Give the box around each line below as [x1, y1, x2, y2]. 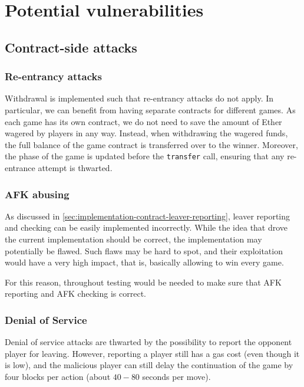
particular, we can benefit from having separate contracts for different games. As [5, 103, 296, 116]
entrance [5, 162, 35, 173]
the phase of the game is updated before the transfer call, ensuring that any [5, 150, 285, 162]
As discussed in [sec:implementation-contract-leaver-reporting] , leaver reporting [5, 209, 290, 222]
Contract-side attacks [5, 38, 137, 56]
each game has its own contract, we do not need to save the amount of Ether [5, 115, 282, 127]
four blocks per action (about [5, 370, 111, 382]
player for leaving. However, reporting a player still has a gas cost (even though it [5, 347, 300, 359]
